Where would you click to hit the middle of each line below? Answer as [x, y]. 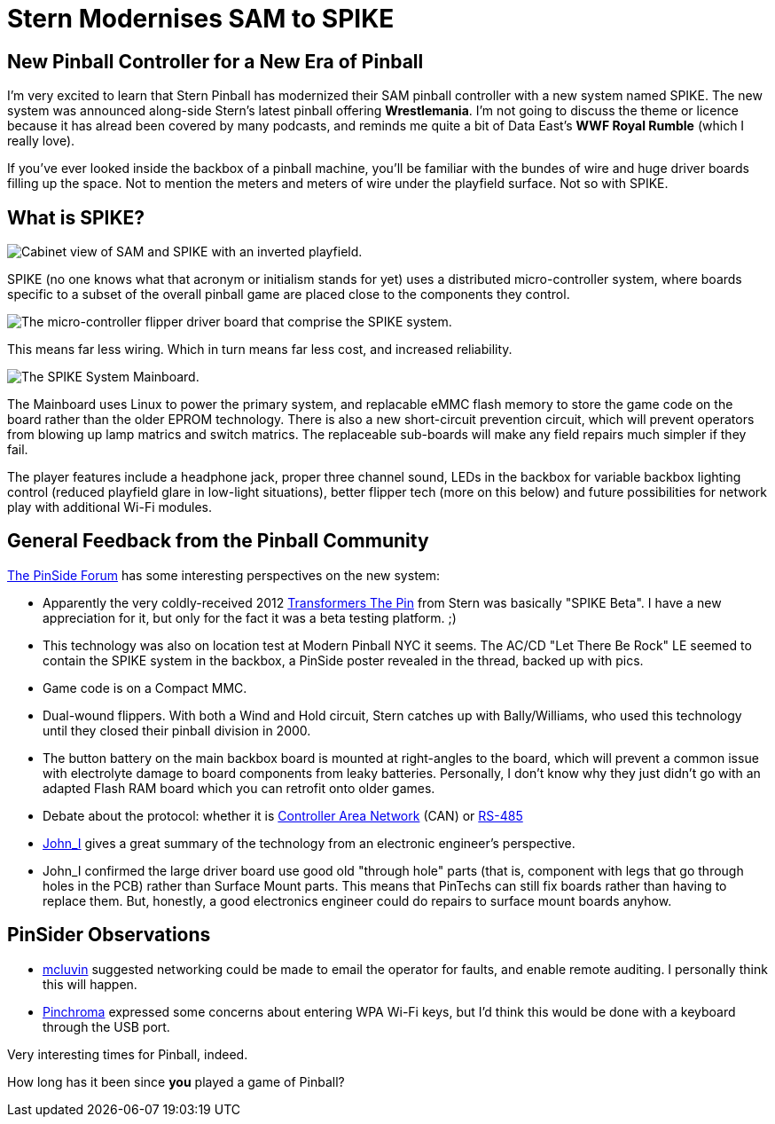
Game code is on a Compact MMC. [145, 688]
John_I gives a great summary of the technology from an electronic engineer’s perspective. [309, 843]
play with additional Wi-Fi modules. [110, 507]
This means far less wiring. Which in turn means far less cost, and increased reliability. [260, 350]
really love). [41, 141]
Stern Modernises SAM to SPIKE [201, 19]
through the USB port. [106, 1026]
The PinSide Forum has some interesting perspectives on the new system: [224, 575]
